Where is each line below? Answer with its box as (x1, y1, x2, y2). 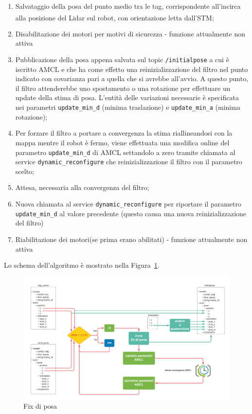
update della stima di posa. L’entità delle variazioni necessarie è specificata (15, 92, 239, 103)
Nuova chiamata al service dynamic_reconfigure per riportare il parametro (15, 199, 242, 208)
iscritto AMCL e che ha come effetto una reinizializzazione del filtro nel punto (15, 64, 248, 74)
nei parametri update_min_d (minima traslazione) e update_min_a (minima (15, 102, 240, 112)
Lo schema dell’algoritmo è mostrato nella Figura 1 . (4, 260, 160, 270)
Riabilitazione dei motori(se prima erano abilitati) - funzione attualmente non (15, 234, 248, 244)
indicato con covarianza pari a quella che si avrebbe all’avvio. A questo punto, (15, 73, 249, 84)
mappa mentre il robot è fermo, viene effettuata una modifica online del (15, 137, 230, 147)
